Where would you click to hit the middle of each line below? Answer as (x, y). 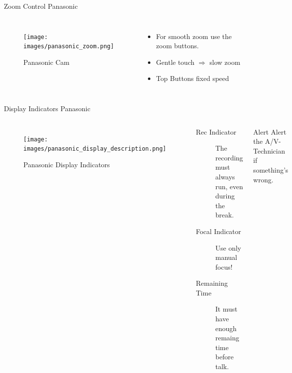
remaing (227, 338)
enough (226, 328)
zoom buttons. (177, 46)
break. (225, 215)
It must (226, 309)
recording (229, 157)
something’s (271, 169)
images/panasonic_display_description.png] (95, 149)
